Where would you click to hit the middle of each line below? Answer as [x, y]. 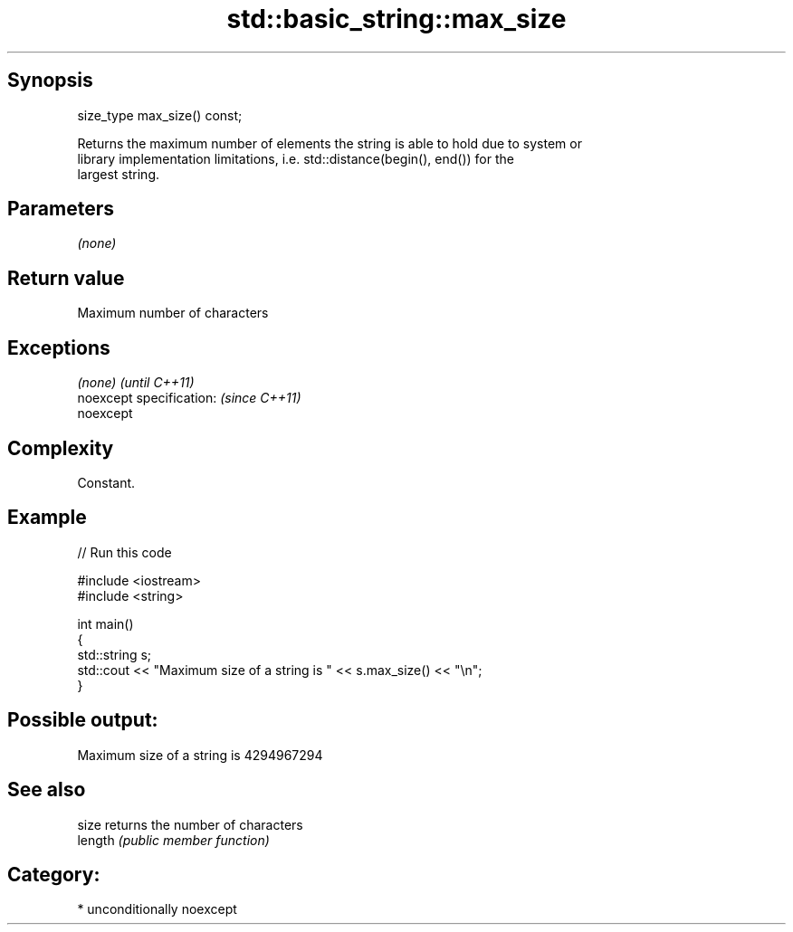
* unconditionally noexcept [157, 909]
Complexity [61, 448]
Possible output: [83, 720]
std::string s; [115, 654]
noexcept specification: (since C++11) [189, 398]
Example [47, 518]
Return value [66, 278]
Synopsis [50, 81]
